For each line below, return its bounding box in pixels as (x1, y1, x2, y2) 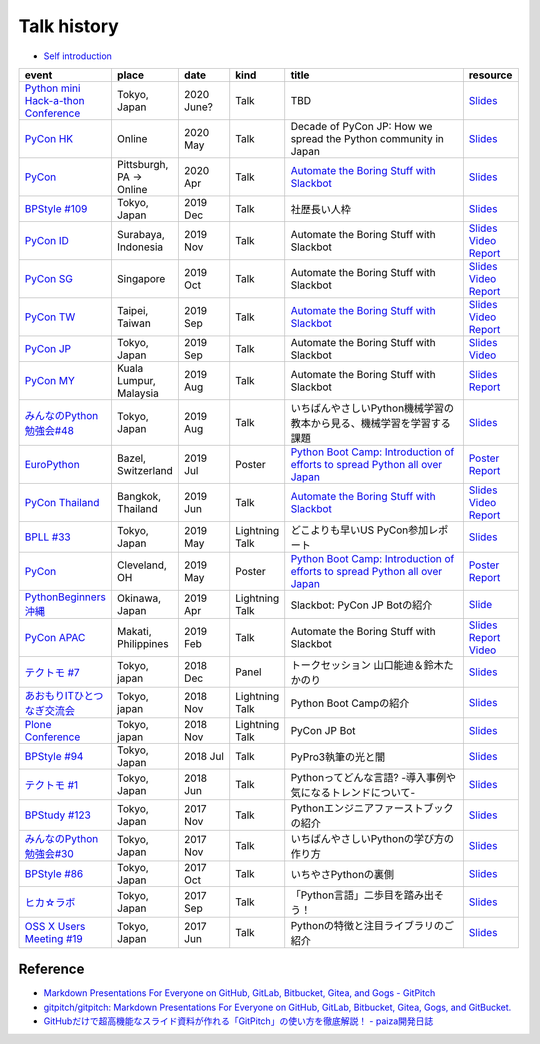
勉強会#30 (24, 846, 74, 860)
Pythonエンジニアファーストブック (290, 801, 454, 815)
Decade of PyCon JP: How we (290, 119, 433, 133)
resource (468, 68, 513, 82)
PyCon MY (24, 373, 75, 387)
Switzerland (116, 463, 174, 477)
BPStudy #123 (24, 808, 92, 822)
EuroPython (24, 457, 80, 471)
